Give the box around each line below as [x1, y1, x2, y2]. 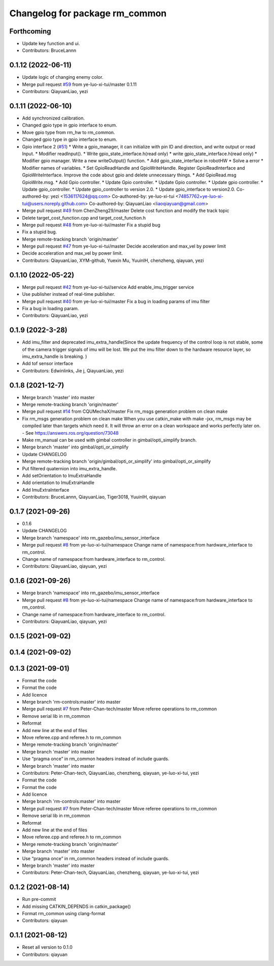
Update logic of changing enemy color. [22, 74, 104, 80]
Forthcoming [9, 27, 51, 36]
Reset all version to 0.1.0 [22, 944, 73, 950]
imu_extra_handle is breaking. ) [22, 353, 87, 359]
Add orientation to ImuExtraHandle [22, 479, 95, 486]
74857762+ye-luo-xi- [178, 193, 224, 199]
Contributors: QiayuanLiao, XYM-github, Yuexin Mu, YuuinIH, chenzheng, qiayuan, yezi [22, 257, 204, 263]
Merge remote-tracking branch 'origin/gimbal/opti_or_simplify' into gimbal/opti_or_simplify [22, 458, 211, 465]
